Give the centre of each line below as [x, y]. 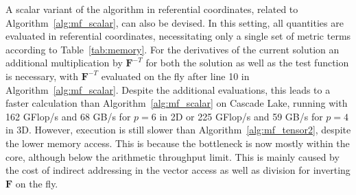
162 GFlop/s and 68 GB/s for [68, 116]
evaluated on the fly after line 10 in [175, 76]
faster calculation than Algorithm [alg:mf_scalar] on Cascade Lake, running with [177, 103]
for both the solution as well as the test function [247, 63]
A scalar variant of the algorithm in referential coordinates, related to [152, 9]
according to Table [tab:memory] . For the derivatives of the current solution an [173, 49]
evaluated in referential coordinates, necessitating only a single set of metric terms [178, 36]
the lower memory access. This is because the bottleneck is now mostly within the [178, 143]
